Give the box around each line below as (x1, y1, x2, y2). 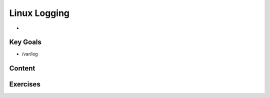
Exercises (9, 80, 41, 88)
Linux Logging (9, 7, 70, 18)
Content (9, 64, 35, 72)
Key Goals (9, 38, 42, 46)
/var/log (21, 51, 38, 57)
